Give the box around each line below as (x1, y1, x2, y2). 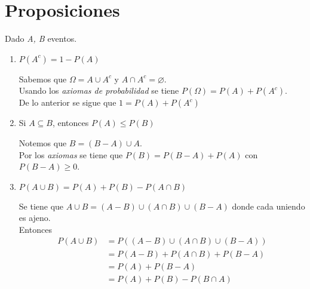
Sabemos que (19, 72, 67, 85)
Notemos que (19, 136, 67, 149)
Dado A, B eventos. (5, 32, 77, 45)
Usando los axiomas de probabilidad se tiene (19, 84, 179, 97)
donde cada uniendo (232, 199, 305, 212)
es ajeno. (19, 211, 51, 224)
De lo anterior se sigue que (19, 96, 116, 109)
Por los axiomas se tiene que (19, 148, 123, 161)
